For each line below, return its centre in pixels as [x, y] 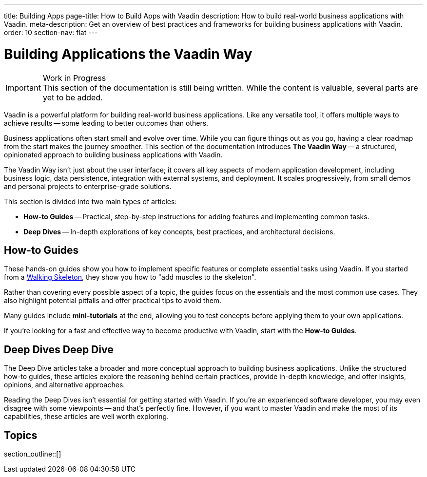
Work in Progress [74, 78]
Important [23, 87]
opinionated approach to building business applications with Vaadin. [113, 154]
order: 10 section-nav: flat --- [51, 32]
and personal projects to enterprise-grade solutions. [88, 186]
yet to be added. [73, 97]
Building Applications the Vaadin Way [128, 54]
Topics [21, 435]
